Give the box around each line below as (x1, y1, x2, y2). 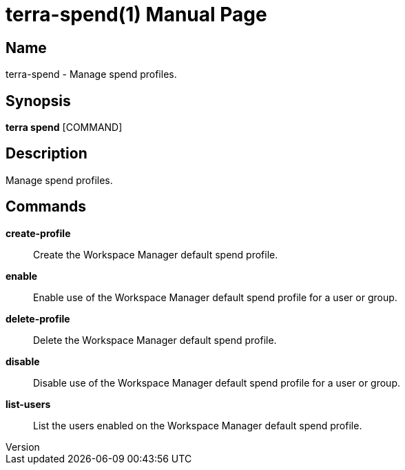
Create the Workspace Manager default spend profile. (33, 248, 278, 260)
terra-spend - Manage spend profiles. (6, 68, 177, 81)
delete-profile (6, 312, 70, 325)
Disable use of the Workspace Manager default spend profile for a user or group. (33, 376, 400, 389)
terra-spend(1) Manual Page (6, 3, 267, 26)
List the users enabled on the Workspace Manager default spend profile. (33, 419, 362, 431)
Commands (6, 198, 87, 216)
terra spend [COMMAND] (6, 121, 123, 134)
